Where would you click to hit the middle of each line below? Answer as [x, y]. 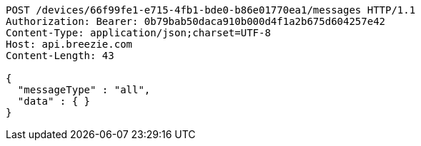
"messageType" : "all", [84, 90]
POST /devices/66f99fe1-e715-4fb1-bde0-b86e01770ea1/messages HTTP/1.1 [211, 10]
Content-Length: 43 [60, 56]
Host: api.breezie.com [69, 44]
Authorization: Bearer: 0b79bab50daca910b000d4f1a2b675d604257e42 [196, 21]
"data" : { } [54, 101]
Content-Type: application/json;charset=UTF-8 [138, 33]
